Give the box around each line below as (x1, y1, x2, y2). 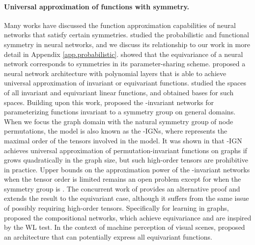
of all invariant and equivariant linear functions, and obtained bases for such (4, 87, 234, 97)
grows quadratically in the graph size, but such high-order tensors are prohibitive (4, 155, 248, 165)
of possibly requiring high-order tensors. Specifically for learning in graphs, (4, 203, 229, 213)
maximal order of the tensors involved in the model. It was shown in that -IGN (4, 135, 242, 145)
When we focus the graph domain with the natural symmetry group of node (4, 116, 233, 126)
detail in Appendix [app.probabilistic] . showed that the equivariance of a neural (4, 49, 243, 59)
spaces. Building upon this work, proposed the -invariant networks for (4, 97, 214, 107)
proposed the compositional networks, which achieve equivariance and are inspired (4, 212, 252, 222)
